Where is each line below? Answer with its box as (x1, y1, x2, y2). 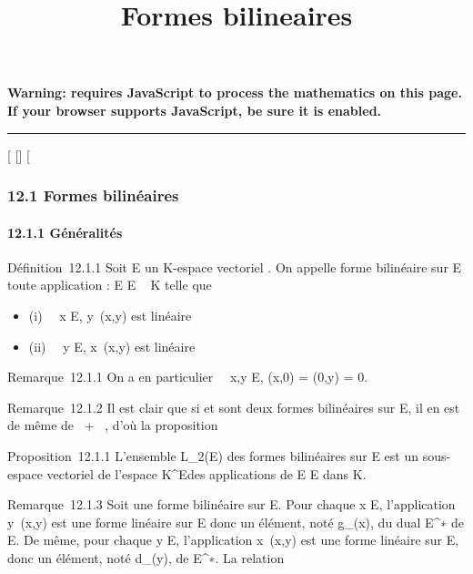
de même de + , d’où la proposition (7, 415, 218, 435)
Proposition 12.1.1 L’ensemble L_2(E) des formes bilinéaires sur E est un (7, 446, 419, 465)
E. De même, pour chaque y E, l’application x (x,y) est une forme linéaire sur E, (7, 530, 459, 549)
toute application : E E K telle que (7, 275, 212, 294)
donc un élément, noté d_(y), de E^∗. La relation (7, 548, 285, 567)
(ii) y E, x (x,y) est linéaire (28, 336, 196, 355)
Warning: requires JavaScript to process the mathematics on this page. (7, 83, 462, 102)
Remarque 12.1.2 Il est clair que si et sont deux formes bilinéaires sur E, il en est (7, 397, 460, 416)
